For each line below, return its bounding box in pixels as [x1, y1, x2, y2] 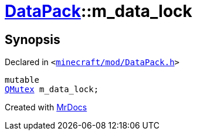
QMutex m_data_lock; [5, 85, 99, 95]
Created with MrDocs [5, 102, 87, 113]
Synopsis [5, 32, 60, 47]
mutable [5, 75, 40, 85]
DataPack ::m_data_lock [5, 1, 192, 21]
